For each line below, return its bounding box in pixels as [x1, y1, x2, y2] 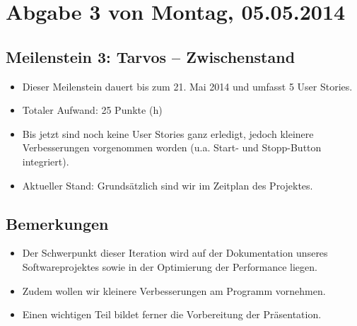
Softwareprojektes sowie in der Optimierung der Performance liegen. [22, 259, 317, 274]
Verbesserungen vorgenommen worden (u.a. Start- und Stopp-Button [22, 140, 322, 155]
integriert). [22, 153, 69, 168]
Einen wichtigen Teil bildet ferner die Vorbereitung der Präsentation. [22, 307, 322, 322]
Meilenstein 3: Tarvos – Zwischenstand [6, 45, 295, 67]
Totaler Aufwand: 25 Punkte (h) [22, 103, 163, 117]
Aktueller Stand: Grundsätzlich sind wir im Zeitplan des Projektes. [22, 177, 313, 192]
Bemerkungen [6, 212, 109, 234]
